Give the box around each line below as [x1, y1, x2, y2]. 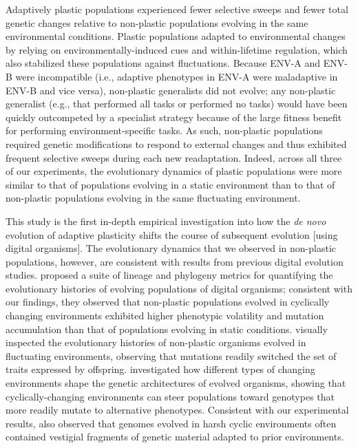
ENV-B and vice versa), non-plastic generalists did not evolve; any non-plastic [6, 83, 336, 97]
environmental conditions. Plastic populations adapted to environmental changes [6, 29, 346, 43]
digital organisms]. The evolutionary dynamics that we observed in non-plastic [6, 241, 337, 255]
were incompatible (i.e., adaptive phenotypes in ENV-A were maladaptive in [15, 69, 338, 83]
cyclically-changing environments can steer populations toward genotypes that [6, 389, 335, 403]
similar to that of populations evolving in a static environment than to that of [6, 177, 335, 191]
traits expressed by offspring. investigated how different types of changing [6, 362, 315, 376]
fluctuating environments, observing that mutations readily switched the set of [6, 348, 337, 363]
